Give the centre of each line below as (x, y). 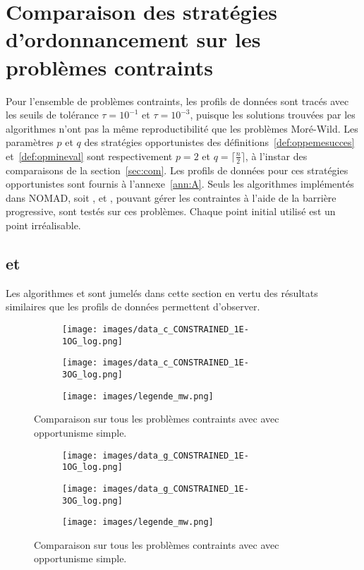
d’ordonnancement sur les (133, 39)
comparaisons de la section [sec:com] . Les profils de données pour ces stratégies (177, 170)
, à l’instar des (276, 156)
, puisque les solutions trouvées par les (273, 115)
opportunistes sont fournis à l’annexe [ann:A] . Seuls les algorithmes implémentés (180, 184)
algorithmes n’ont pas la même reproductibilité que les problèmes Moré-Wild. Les (182, 128)
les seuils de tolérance (52, 115)
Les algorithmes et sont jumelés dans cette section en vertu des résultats (162, 292)
